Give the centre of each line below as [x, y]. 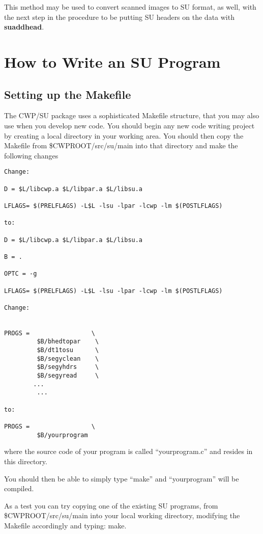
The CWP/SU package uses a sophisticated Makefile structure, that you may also [132, 115]
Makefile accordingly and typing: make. [65, 525]
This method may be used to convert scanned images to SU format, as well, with [130, 7]
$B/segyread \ [68, 376]
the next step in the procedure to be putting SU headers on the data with [119, 17]
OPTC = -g [21, 274]
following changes [31, 155]
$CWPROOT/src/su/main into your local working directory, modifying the [122, 515]
